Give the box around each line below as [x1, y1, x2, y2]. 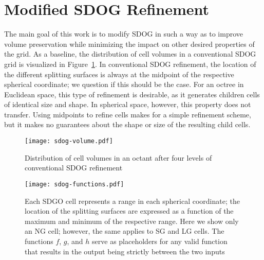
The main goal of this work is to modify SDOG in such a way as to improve [4, 28, 243, 39]
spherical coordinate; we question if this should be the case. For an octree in [4, 79, 244, 90]
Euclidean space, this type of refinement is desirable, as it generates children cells [4, 89, 260, 99]
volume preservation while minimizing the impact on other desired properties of [4, 38, 255, 49]
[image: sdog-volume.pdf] [25, 137, 113, 145]
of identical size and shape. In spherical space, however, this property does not [4, 99, 251, 110]
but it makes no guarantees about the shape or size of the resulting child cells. [4, 119, 251, 130]
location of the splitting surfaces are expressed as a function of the [25, 205, 234, 216]
